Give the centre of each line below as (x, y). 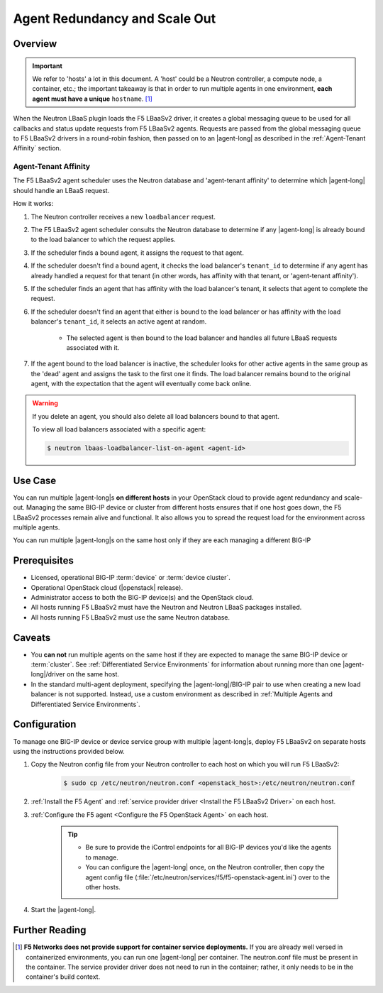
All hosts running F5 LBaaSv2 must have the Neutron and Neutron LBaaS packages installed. (166, 608)
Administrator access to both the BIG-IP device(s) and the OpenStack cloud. (142, 597)
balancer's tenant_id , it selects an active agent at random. (119, 322)
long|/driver (48, 674)
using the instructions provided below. (69, 751)
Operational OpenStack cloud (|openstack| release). (107, 587)
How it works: (33, 204)
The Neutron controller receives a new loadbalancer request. (123, 216)
